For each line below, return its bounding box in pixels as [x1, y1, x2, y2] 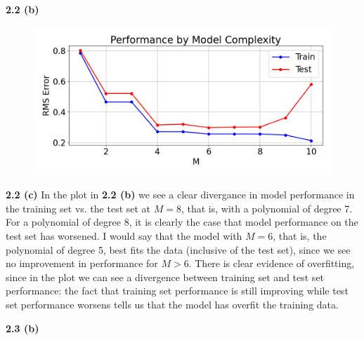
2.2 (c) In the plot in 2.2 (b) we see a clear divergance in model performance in [6, 187, 355, 202]
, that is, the [273, 228, 327, 243]
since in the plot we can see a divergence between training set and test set [6, 269, 325, 284]
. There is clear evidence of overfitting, [188, 256, 355, 271]
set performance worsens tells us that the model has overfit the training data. [6, 297, 339, 311]
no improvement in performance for [6, 256, 158, 271]
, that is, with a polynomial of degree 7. [181, 200, 353, 215]
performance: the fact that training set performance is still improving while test [6, 283, 349, 298]
